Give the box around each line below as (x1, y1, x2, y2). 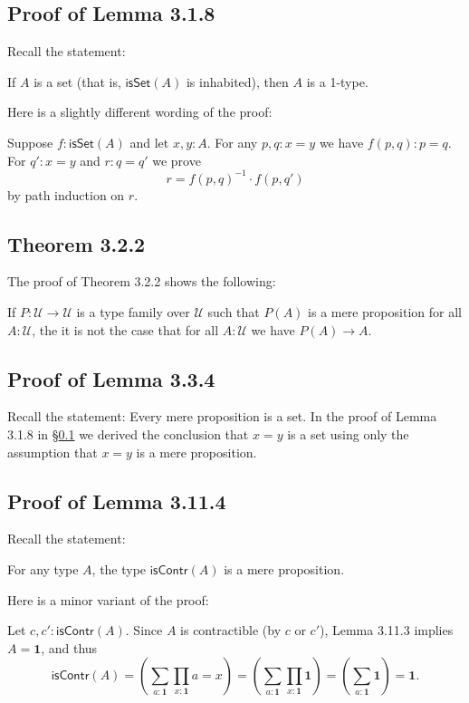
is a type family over (76, 303, 190, 322)
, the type (91, 560, 147, 579)
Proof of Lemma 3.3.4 (7, 364, 215, 392)
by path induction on (7, 185, 125, 204)
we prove (152, 150, 201, 169)
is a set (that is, (33, 72, 121, 91)
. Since (125, 621, 163, 640)
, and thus (41, 638, 98, 657)
